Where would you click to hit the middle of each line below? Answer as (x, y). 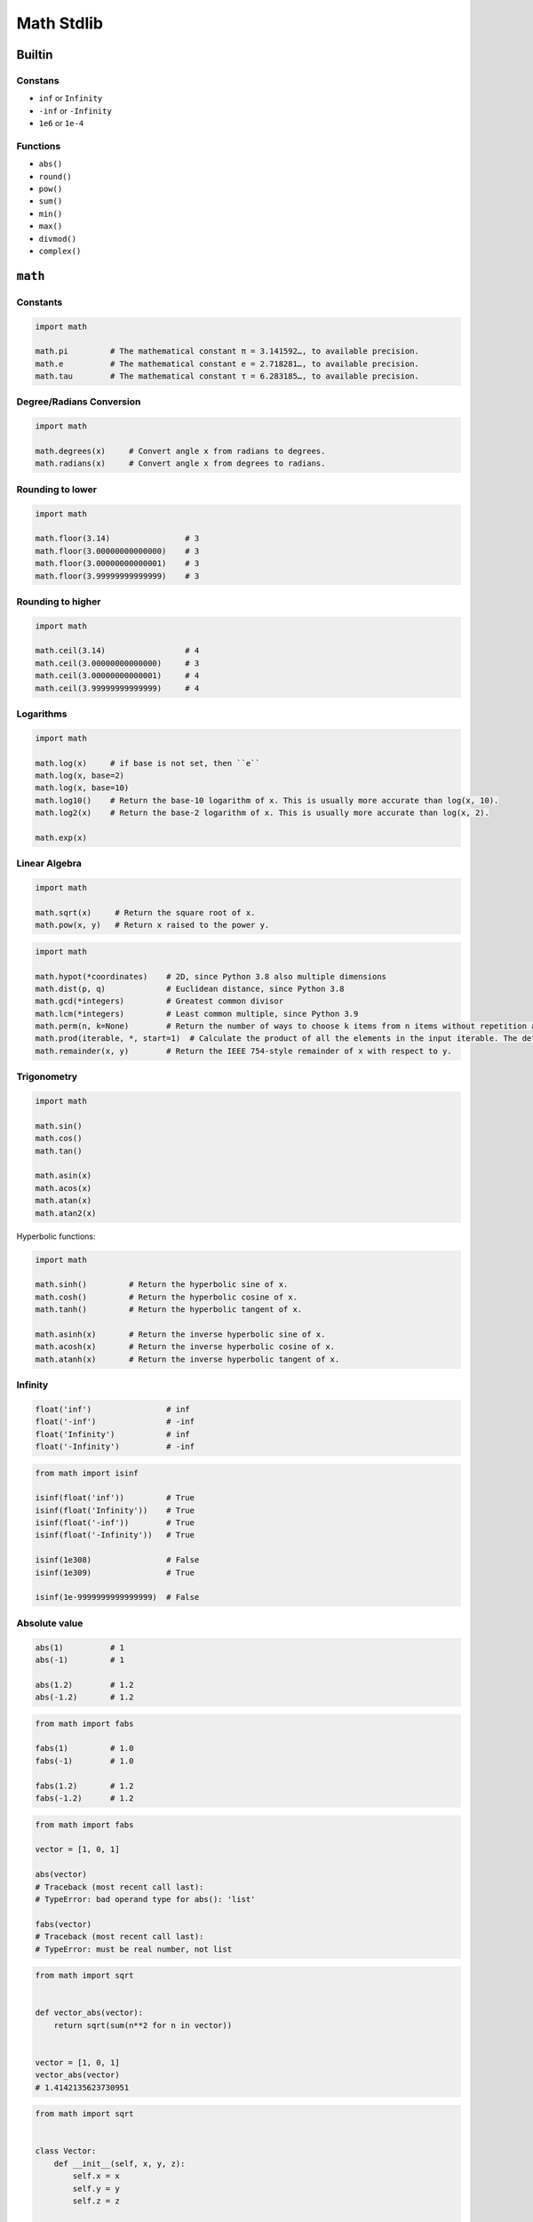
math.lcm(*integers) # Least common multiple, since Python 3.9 (197, 1014)
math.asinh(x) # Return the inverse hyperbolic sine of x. (180, 1334)
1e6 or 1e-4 (61, 124)
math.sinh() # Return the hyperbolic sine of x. (162, 1285)
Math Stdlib (60, 23)
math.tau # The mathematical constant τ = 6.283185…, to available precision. (227, 376)
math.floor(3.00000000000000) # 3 (117, 551)
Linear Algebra (49, 864)
